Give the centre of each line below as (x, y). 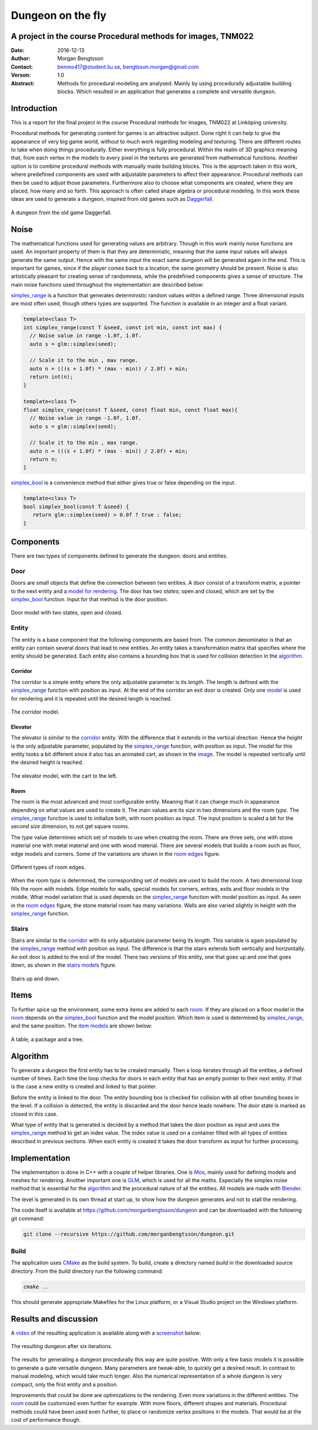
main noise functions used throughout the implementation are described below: (107, 284)
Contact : (22, 67)
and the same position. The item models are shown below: (82, 1026)
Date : (18, 51)
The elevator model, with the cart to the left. (64, 776)
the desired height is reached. (47, 762)
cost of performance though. (46, 1420)
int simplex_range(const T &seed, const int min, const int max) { (123, 327)
